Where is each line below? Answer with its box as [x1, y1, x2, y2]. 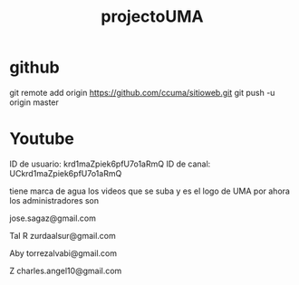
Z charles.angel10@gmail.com [9, 265, 122, 276]
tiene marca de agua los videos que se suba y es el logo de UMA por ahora [9, 185, 290, 196]
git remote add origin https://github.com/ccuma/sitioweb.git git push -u [9, 87, 275, 98]
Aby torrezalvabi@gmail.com [9, 247, 118, 259]
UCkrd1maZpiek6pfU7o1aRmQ [9, 167, 122, 178]
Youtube [9, 128, 75, 149]
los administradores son [9, 195, 100, 205]
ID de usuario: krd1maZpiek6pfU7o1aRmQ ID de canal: [9, 158, 211, 169]
